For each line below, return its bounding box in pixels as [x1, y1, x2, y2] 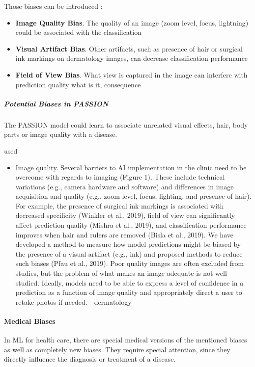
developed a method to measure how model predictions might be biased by [15, 239, 241, 249]
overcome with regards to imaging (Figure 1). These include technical [15, 172, 225, 182]
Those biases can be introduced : [4, 1, 103, 11]
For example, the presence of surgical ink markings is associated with [15, 200, 224, 210]
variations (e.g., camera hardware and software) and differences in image [15, 181, 234, 191]
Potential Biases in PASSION [4, 98, 109, 108]
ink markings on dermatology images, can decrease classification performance [15, 53, 248, 63]
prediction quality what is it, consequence [15, 79, 141, 89]
